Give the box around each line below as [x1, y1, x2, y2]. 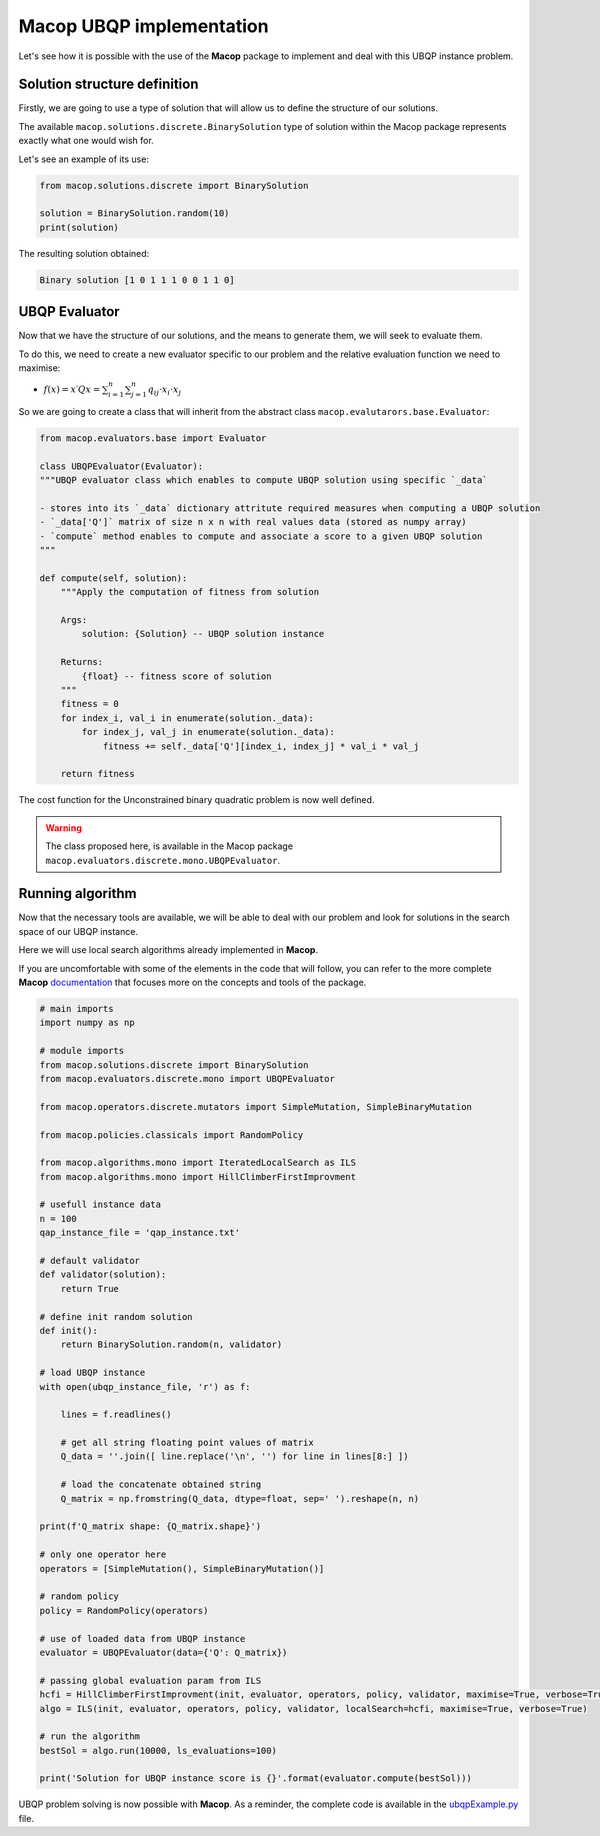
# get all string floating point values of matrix [60, 1437, 314, 1449]
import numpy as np [39, 1017, 135, 1029]
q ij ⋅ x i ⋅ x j [147, 384, 182, 398]
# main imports [39, 1003, 114, 1014]
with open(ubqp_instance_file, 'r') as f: [39, 1381, 251, 1392]
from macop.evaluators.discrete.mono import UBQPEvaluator [39, 1073, 335, 1084]
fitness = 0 [60, 698, 120, 710]
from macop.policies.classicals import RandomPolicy [39, 1129, 304, 1140]
